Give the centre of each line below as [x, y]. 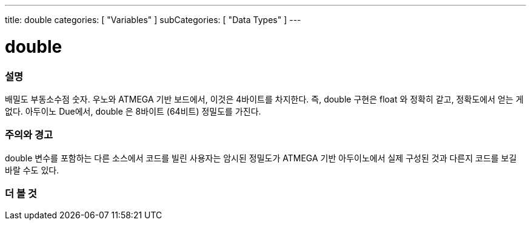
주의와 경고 [29, 135]
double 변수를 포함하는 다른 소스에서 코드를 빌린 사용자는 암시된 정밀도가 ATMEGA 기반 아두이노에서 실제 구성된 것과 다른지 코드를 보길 [261, 158]
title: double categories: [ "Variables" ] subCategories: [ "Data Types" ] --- [153, 20]
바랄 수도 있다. [32, 170]
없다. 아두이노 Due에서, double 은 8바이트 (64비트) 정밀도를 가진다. [133, 111]
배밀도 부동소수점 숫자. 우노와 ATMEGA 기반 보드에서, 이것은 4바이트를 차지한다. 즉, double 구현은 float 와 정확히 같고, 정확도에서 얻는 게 [264, 99]
